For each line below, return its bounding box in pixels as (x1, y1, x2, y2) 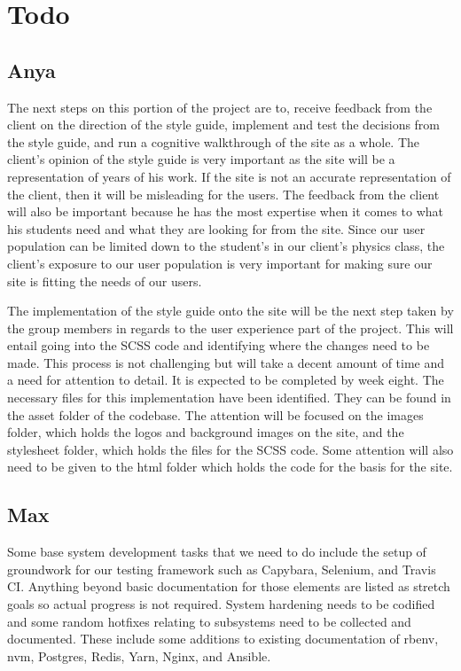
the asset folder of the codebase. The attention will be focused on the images (7, 405, 424, 424)
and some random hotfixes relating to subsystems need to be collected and (7, 612, 411, 630)
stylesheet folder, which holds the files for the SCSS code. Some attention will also (7, 440, 454, 458)
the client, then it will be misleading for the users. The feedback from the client (7, 184, 440, 203)
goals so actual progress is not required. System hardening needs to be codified (7, 595, 435, 613)
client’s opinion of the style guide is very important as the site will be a (7, 150, 395, 168)
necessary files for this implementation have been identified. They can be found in (7, 388, 451, 407)
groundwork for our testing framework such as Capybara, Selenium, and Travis (7, 559, 436, 578)
